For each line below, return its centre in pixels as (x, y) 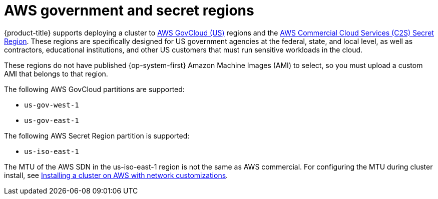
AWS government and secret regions (129, 10)
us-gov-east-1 (52, 120)
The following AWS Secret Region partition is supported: (97, 135)
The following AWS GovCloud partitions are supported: (94, 89)
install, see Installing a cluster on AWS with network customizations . (116, 175)
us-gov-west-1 (52, 105)
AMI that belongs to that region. (56, 73)
